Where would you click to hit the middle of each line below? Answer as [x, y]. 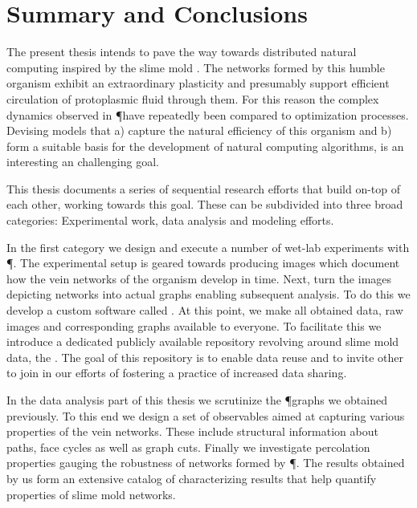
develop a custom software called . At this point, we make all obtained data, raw [205, 310]
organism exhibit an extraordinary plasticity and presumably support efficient [198, 83]
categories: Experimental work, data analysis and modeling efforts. [170, 220]
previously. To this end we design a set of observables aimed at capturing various [206, 415]
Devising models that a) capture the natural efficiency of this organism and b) [199, 130]
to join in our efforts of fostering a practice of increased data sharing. [177, 373]
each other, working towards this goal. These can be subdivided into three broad [205, 204]
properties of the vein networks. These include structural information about [192, 431]
